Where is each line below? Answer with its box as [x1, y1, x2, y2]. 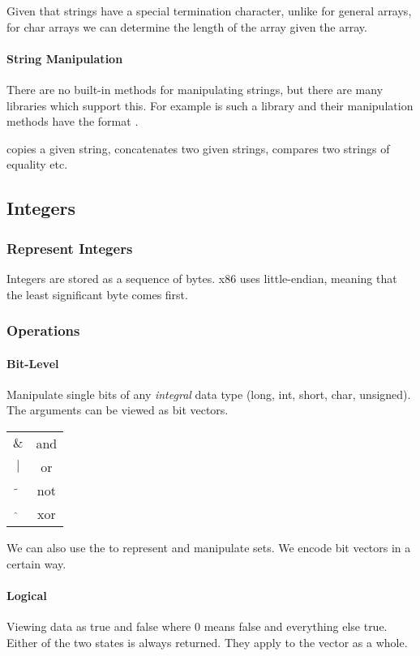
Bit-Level [6, 354, 59, 371]
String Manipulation [6, 49, 123, 66]
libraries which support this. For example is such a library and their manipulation [6, 96, 414, 114]
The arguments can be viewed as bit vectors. [6, 401, 229, 418]
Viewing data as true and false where [6, 617, 191, 634]
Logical [6, 586, 47, 603]
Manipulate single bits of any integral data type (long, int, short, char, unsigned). [6, 385, 411, 402]
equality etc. [6, 156, 68, 173]
